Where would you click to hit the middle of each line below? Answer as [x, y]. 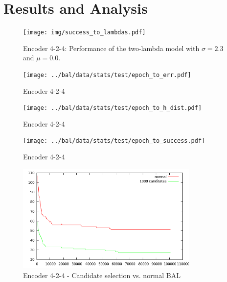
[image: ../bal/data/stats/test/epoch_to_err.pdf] [107, 75]
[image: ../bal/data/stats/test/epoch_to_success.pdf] [114, 141]
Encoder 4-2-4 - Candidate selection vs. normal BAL [102, 275]
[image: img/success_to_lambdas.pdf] [84, 33]
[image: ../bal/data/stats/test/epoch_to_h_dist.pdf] [113, 108]
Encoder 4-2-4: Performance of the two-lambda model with [111, 48]
